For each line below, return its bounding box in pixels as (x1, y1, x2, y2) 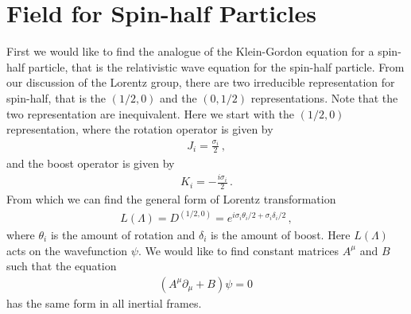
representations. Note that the (250, 89, 398, 106)
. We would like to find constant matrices (138, 242, 339, 258)
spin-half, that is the (6, 89, 107, 106)
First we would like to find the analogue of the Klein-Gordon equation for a (6, 43, 374, 60)
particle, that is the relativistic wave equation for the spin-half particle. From (28, 58, 405, 75)
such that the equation (6, 258, 117, 274)
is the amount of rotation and (50, 226, 196, 242)
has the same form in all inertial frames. (6, 294, 202, 311)
